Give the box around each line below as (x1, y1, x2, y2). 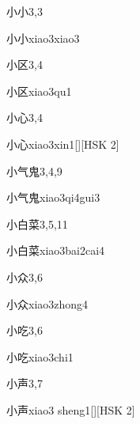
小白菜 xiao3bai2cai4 (6, 242, 105, 259)
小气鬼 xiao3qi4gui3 (6, 189, 100, 206)
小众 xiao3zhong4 (6, 295, 89, 312)
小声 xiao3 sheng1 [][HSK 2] (6, 401, 135, 418)
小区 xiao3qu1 (6, 82, 72, 99)
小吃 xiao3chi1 (6, 348, 74, 365)
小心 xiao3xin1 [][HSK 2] (6, 135, 119, 152)
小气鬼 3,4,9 (6, 162, 62, 179)
